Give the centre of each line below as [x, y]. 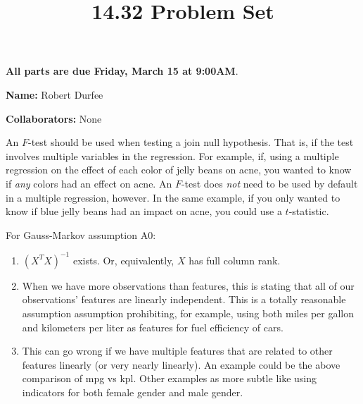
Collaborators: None [54, 118]
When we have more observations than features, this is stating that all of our [188, 285]
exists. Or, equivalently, [123, 260]
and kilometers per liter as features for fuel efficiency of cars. [153, 327]
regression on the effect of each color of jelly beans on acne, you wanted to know [179, 170]
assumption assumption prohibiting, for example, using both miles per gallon [188, 313]
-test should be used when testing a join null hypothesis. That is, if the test [191, 142]
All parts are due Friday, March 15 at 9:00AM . [122, 71]
